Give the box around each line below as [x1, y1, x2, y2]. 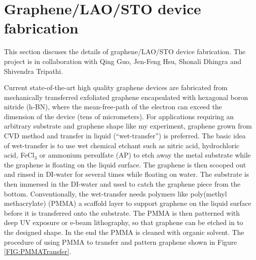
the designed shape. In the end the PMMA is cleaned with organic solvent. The [4, 227, 244, 237]
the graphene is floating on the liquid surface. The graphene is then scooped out [4, 159, 246, 169]
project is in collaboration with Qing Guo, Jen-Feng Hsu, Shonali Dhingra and [4, 56, 242, 66]
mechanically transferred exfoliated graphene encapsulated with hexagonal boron [4, 92, 248, 102]
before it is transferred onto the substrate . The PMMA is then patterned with [4, 207, 240, 218]
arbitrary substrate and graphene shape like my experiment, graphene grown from [4, 121, 252, 131]
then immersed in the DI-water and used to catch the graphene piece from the [4, 179, 241, 189]
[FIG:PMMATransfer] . [4, 246, 72, 257]
